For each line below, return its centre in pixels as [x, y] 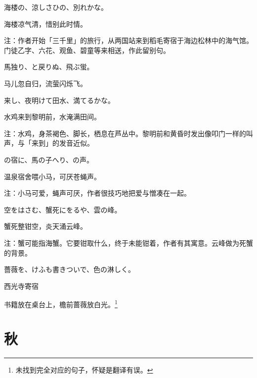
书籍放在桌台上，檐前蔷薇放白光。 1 [61, 303]
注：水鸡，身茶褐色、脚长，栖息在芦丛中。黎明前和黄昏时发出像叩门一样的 [125, 133]
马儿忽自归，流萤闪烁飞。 [45, 83]
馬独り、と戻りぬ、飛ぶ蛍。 [49, 67]
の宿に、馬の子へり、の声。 [49, 159]
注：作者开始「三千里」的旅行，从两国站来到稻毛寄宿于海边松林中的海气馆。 [128, 40]
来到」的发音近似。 [63, 143]
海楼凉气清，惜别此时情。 [45, 24]
